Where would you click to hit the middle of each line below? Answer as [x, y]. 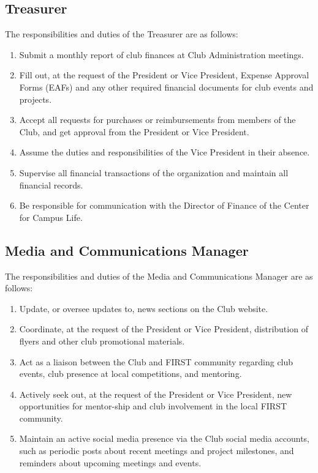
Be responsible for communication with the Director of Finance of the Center [164, 205]
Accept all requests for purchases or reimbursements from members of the [157, 120]
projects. [36, 99]
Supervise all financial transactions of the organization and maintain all [154, 172]
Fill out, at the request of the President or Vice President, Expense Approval [164, 75]
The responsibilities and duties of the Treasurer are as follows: [122, 34]
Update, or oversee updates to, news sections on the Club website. [144, 308]
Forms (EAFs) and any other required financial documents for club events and [166, 87]
